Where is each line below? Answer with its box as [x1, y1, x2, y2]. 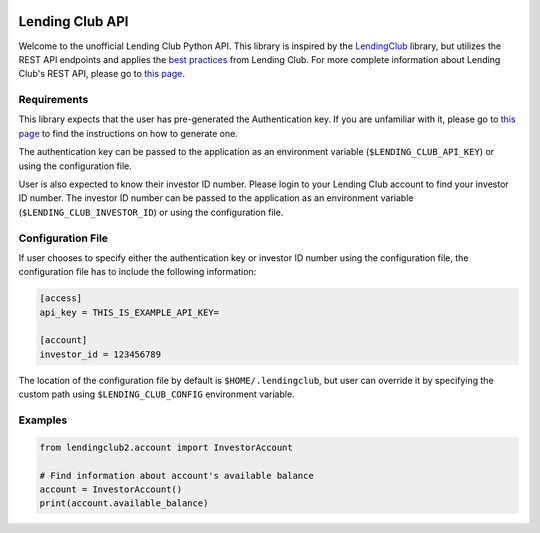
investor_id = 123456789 [39, 348, 162, 360]
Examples [18, 413, 68, 427]
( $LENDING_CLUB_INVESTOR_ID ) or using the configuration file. [18, 206, 284, 218]
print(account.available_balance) [39, 498, 209, 509]
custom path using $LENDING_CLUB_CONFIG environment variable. [18, 388, 295, 400]
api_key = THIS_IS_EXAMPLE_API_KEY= [39, 306, 220, 318]
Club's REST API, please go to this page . [18, 68, 185, 80]
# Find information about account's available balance [39, 470, 314, 481]
